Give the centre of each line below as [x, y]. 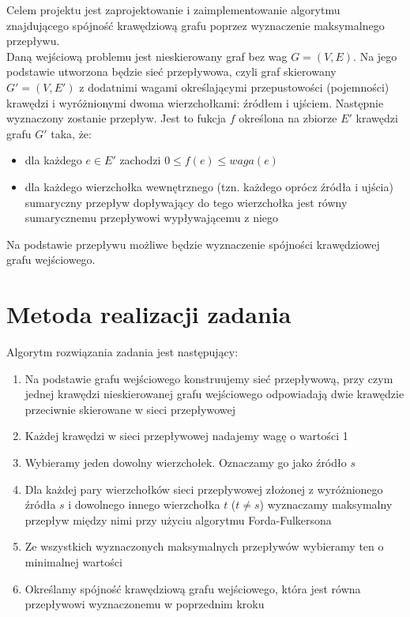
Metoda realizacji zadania [149, 314]
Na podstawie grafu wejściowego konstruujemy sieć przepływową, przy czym [209, 378]
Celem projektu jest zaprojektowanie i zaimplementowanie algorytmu [173, 9]
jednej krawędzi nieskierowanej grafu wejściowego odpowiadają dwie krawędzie [214, 394]
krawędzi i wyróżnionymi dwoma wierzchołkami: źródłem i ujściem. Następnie [195, 102]
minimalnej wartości [73, 561]
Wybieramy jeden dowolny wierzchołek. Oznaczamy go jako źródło [186, 462]
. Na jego [375, 56]
